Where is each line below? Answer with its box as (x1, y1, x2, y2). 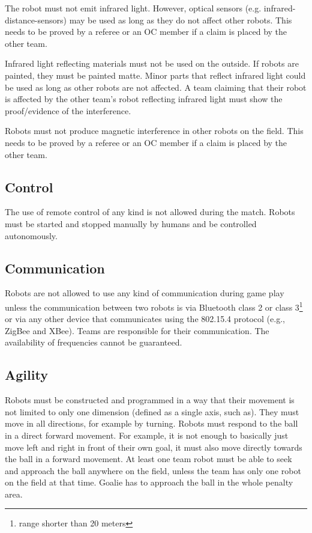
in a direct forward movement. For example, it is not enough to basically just (5, 428, 289, 441)
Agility (5, 365, 48, 384)
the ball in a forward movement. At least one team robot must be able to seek (5, 452, 292, 465)
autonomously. (5, 229, 58, 242)
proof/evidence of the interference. (5, 104, 131, 117)
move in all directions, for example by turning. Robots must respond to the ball (5, 417, 298, 430)
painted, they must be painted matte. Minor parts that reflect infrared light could (5, 69, 306, 81)
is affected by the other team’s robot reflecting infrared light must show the (5, 93, 283, 105)
